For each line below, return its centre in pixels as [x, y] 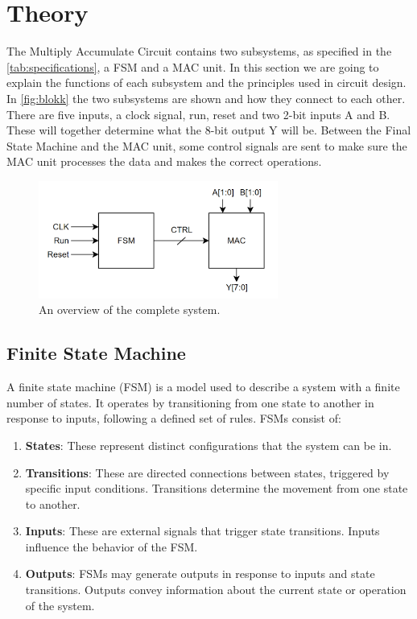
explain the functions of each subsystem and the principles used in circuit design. [206, 83]
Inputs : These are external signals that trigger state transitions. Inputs [202, 531]
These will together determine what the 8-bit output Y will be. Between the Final [209, 130]
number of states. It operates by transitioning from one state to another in [190, 402]
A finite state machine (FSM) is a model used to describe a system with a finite [203, 387]
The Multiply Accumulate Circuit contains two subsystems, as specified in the [199, 51]
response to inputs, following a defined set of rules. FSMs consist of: [174, 418]
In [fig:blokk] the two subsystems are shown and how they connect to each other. [206, 98]
